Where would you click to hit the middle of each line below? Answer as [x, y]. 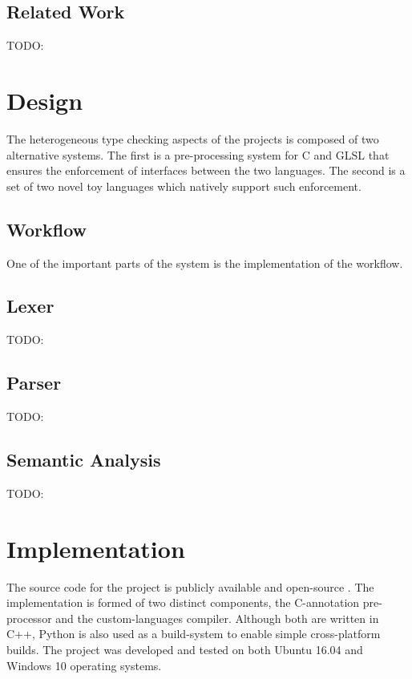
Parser [34, 383]
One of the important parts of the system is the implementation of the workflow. [205, 263]
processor [29, 618]
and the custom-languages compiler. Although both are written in [217, 618]
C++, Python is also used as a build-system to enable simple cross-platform [194, 634]
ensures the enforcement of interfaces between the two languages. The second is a [206, 170]
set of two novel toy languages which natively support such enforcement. [184, 186]
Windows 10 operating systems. [84, 665]
